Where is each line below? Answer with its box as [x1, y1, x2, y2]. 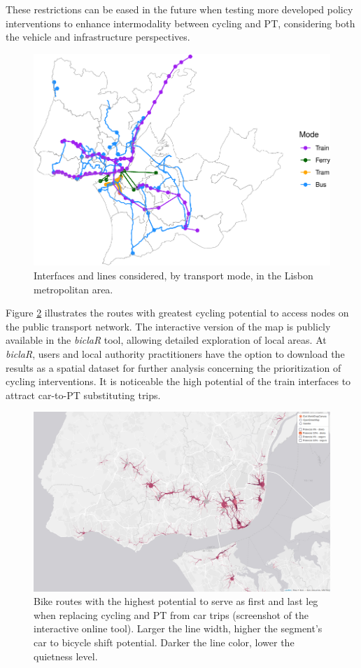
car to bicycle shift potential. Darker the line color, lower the [34, 634, 295, 649]
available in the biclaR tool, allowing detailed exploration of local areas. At [6, 333, 327, 347]
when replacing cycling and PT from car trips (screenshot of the [34, 607, 309, 622]
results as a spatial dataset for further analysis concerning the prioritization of [6, 360, 341, 375]
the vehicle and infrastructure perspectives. [6, 29, 190, 44]
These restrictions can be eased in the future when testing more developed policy [6, 2, 353, 16]
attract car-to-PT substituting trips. [6, 387, 161, 402]
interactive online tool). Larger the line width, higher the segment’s [34, 621, 323, 636]
